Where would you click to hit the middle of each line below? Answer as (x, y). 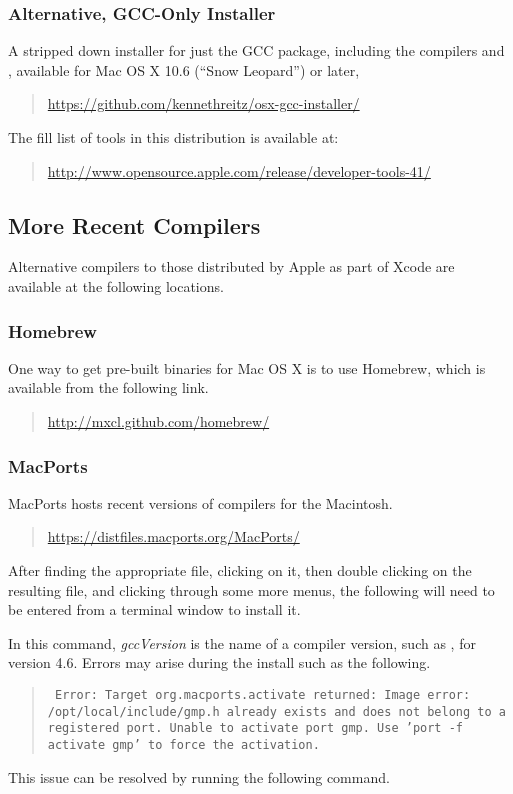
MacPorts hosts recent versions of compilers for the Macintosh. (200, 502)
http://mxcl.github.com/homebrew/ (158, 420)
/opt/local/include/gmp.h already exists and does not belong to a (276, 711)
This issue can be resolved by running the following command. (199, 776)
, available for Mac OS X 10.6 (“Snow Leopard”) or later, (184, 69)
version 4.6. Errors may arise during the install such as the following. (219, 662)
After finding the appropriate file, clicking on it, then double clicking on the (240, 569)
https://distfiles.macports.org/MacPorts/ (173, 536)
